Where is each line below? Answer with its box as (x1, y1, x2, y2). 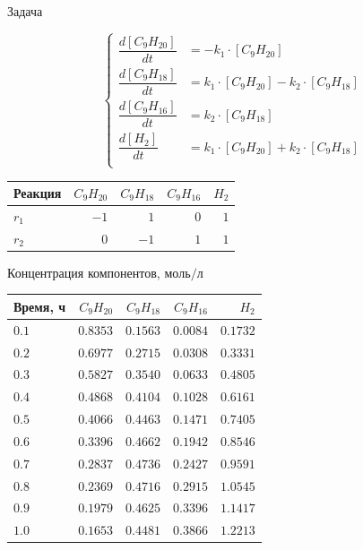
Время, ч (13, 296, 66, 315)
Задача (7, 2, 43, 20)
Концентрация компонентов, (7, 262, 160, 281)
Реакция (13, 184, 62, 202)
